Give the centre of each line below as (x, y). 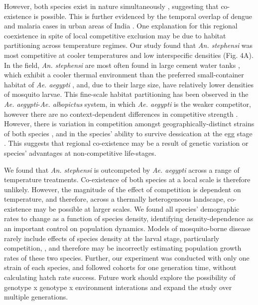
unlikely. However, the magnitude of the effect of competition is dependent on (123, 189)
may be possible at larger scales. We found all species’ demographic (136, 208)
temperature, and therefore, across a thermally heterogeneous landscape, (115, 199)
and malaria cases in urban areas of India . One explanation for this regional (121, 26)
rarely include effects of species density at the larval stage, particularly (112, 238)
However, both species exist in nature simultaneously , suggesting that (111, 6)
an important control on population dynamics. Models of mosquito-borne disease (127, 228)
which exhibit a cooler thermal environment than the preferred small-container (124, 75)
